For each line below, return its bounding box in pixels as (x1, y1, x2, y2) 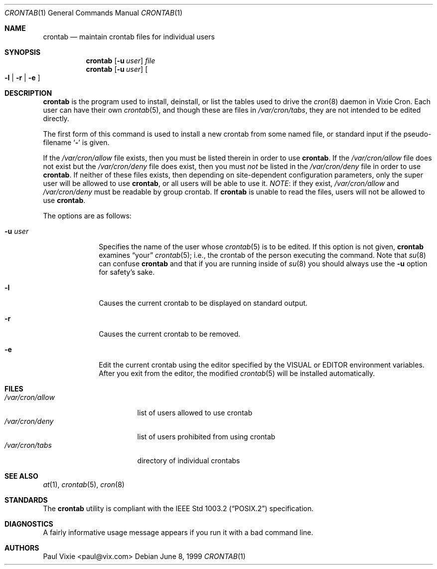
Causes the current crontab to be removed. (99, 330, 241, 338)
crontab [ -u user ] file (86, 56, 155, 65)
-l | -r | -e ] (4, 73, 40, 82)
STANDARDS (4, 496, 48, 504)
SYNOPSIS (4, 48, 41, 56)
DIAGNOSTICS (4, 520, 53, 528)
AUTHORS (4, 544, 39, 552)
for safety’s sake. (99, 268, 155, 276)
